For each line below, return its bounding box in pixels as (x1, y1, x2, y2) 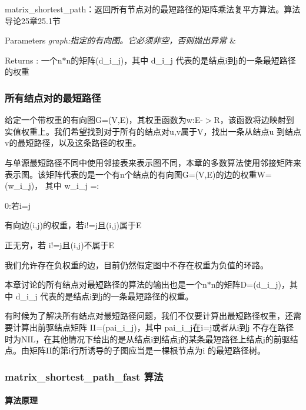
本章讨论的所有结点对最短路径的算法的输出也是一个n (5, 278, 207, 291)
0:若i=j (5, 199, 31, 211)
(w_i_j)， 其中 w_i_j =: (5, 179, 99, 192)
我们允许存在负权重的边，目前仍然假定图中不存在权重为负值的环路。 (5, 258, 268, 271)
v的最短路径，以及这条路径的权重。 (5, 136, 141, 149)
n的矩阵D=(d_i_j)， (211, 278, 290, 291)
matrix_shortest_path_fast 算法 (5, 369, 164, 384)
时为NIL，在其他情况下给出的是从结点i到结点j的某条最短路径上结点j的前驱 (5, 332, 290, 345)
